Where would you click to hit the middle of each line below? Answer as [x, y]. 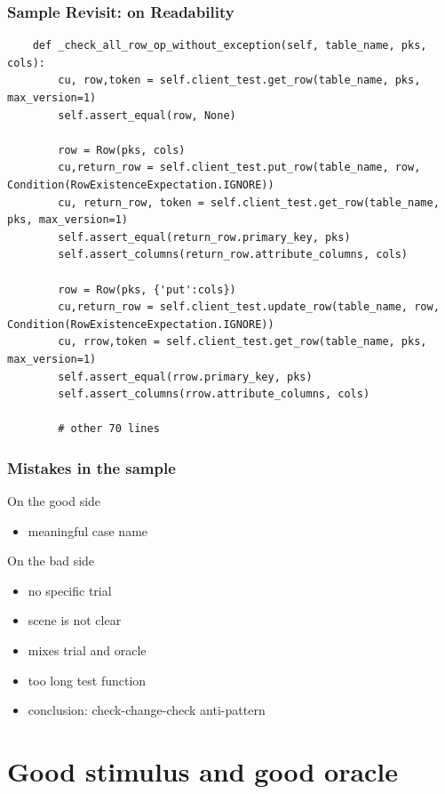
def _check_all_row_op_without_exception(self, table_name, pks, [230, 46]
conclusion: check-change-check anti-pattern [147, 710]
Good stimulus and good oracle [203, 771]
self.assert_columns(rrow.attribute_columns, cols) [214, 394]
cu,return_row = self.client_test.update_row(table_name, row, [249, 307]
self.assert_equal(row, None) [147, 115]
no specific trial [70, 590]
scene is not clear [75, 620]
